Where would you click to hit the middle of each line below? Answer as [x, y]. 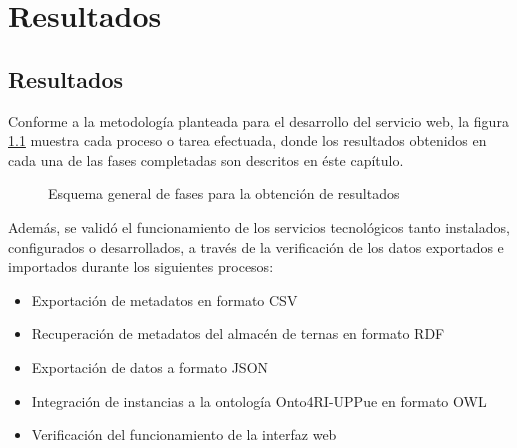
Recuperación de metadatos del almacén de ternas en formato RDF [238, 333]
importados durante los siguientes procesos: [141, 266]
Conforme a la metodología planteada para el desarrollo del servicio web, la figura [258, 120]
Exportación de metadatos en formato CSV [164, 299]
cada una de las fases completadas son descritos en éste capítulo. [206, 159]
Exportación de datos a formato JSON [150, 366]
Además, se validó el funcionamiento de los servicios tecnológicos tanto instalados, [259, 226]
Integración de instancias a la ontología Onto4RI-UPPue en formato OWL [259, 400]
